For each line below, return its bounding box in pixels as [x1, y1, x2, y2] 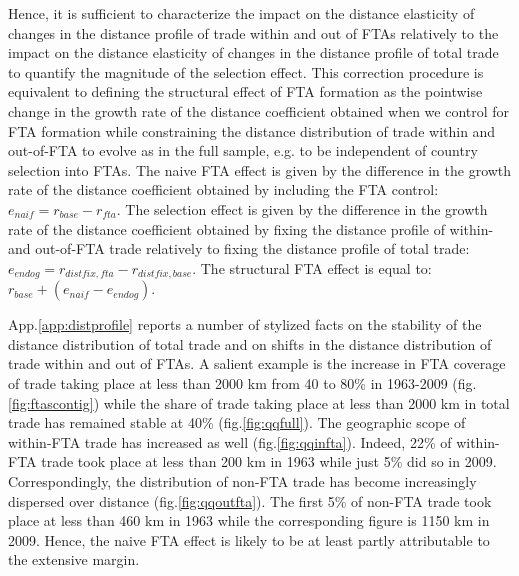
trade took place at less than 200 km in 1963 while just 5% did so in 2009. [41, 451, 497, 472]
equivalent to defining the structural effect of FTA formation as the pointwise [8, 81, 483, 102]
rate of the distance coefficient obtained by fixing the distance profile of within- [8, 218, 494, 239]
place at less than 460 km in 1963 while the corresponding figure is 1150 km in [8, 510, 490, 531]
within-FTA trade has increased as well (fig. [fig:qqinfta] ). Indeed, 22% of [8, 431, 452, 452]
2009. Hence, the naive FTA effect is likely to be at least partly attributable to [8, 529, 490, 550]
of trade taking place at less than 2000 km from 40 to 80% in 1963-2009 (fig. [8, 372, 477, 393]
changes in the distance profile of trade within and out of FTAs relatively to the [8, 22, 499, 43]
